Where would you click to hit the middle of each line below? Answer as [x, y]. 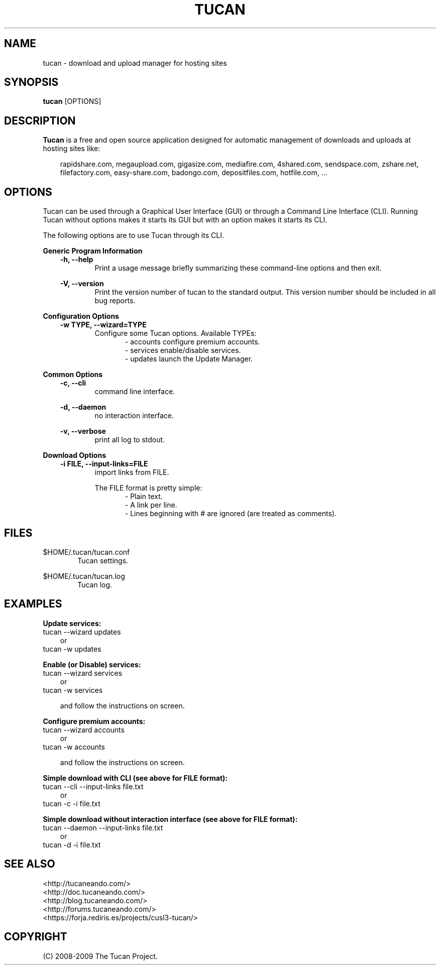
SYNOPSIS [31, 82]
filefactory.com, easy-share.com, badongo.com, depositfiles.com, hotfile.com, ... [194, 173]
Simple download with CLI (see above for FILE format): [135, 778]
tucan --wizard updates [82, 632]
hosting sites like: [72, 149]
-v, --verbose [83, 431]
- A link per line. [151, 505]
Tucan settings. [103, 560]
